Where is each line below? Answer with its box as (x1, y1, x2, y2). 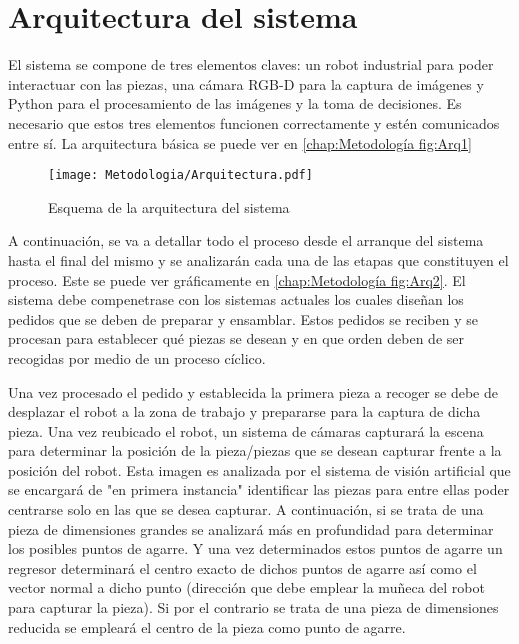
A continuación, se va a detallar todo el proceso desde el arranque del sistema (8, 230, 484, 251)
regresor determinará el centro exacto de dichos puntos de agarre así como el (8, 557, 477, 578)
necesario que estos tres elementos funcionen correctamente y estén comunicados (8, 112, 500, 133)
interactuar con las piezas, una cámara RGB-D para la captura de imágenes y (8, 73, 484, 94)
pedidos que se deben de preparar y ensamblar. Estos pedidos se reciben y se (8, 308, 478, 329)
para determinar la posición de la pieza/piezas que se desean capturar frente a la (8, 440, 502, 461)
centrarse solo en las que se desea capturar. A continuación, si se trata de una (8, 499, 484, 520)
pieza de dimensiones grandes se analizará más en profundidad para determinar (8, 518, 494, 539)
